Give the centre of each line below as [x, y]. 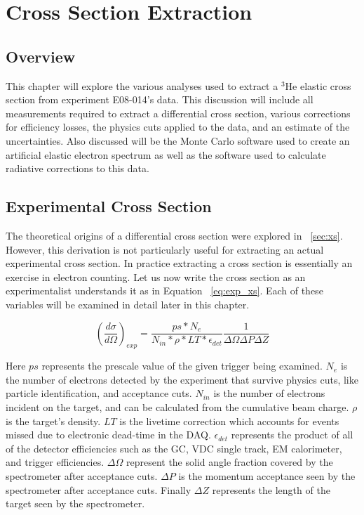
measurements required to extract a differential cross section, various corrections [178, 113]
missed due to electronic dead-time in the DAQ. [108, 435]
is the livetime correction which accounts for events [229, 421]
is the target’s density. [53, 421]
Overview [41, 56]
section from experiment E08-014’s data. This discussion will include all [160, 99]
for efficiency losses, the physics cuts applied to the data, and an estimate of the [178, 127]
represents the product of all [292, 435]
